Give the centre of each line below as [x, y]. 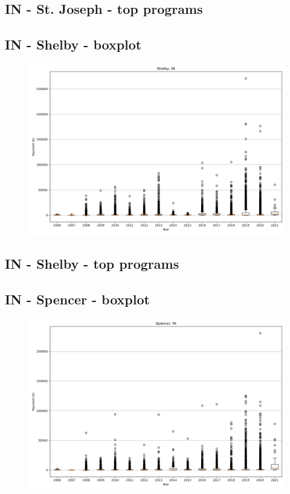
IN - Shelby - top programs [92, 264]
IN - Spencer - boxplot [77, 299]
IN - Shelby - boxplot [73, 44]
